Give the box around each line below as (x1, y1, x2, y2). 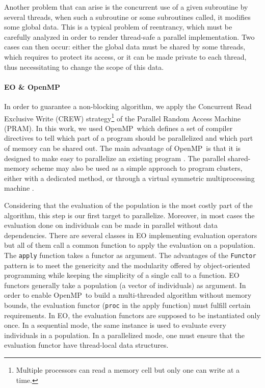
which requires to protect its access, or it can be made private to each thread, (4, 51, 247, 62)
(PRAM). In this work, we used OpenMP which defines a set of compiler (4, 122, 233, 133)
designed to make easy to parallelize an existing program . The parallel (4, 152, 226, 163)
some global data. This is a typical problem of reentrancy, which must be (4, 21, 232, 32)
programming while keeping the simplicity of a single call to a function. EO (4, 270, 240, 280)
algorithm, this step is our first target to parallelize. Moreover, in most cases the (4, 210, 255, 220)
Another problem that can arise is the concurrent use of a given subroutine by (4, 2, 248, 12)
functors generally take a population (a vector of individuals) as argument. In (4, 279, 246, 290)
